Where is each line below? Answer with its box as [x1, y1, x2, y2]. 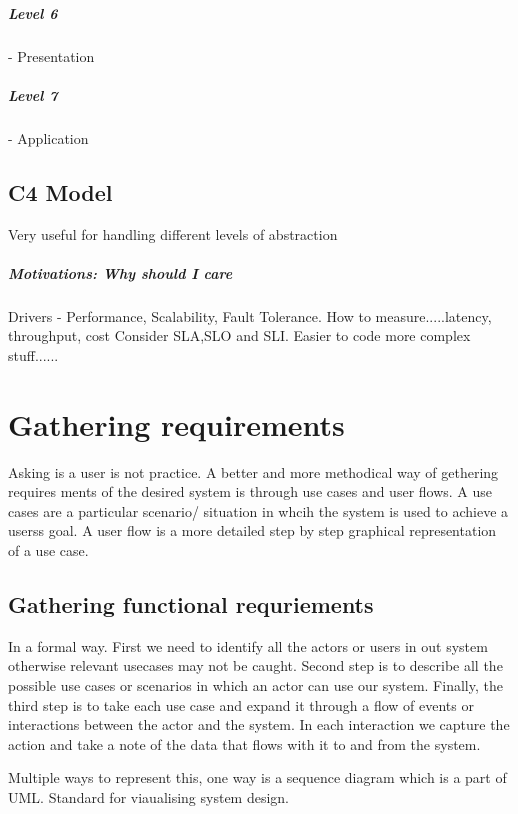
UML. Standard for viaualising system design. [8, 786, 290, 807]
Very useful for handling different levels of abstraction [8, 223, 338, 244]
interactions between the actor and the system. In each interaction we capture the [8, 714, 510, 735]
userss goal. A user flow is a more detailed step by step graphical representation [8, 520, 497, 541]
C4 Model [8, 176, 113, 207]
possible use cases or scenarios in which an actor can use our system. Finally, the [8, 674, 503, 695]
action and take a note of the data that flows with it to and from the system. [8, 733, 481, 754]
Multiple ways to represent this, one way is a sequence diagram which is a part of [8, 767, 507, 788]
